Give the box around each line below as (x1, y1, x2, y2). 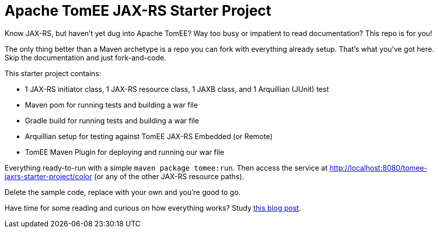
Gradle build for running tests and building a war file (25, 116, 199, 125)
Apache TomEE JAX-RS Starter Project (5, 2, 271, 19)
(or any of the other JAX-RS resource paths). (94, 172, 244, 181)
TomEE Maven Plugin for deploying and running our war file (25, 147, 225, 156)
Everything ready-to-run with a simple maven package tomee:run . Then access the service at (5, 163, 328, 172)
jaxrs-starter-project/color (5, 172, 92, 181)
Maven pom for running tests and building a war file (25, 100, 198, 109)
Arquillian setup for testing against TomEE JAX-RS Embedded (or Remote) (25, 131, 273, 141)
